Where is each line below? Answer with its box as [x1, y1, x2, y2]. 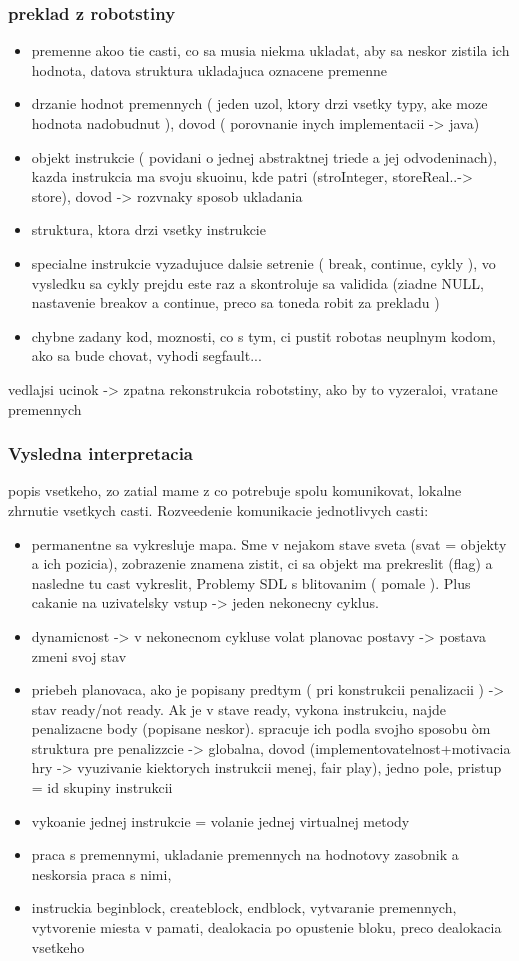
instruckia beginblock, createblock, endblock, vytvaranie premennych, [31, 897, 457, 918]
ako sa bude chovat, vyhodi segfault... [31, 345, 262, 366]
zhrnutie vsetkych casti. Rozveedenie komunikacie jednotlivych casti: [8, 499, 429, 520]
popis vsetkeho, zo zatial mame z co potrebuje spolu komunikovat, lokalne [8, 480, 462, 501]
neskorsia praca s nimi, [31, 863, 172, 884]
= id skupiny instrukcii [31, 777, 173, 798]
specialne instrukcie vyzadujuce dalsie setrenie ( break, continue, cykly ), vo [31, 252, 496, 273]
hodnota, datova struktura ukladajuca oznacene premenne [31, 59, 388, 80]
